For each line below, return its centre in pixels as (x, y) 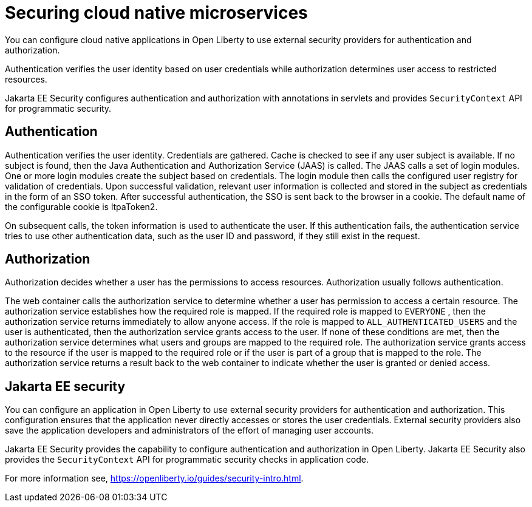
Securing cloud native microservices (156, 13)
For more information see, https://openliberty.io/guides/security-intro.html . (154, 478)
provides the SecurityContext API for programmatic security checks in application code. (187, 460)
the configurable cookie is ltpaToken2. (81, 206)
